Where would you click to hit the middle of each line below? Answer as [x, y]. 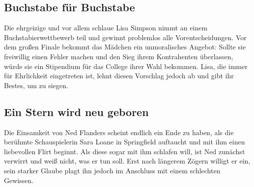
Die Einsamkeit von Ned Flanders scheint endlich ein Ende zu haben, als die [119, 132]
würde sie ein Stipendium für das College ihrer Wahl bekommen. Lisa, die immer [126, 66]
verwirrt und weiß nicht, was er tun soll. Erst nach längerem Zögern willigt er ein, [127, 161]
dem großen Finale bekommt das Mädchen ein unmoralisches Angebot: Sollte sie [125, 47]
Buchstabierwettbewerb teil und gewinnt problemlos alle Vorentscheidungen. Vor [125, 37]
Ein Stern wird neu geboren [76, 111]
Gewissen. [19, 180]
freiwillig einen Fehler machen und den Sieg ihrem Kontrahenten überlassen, [119, 56]
